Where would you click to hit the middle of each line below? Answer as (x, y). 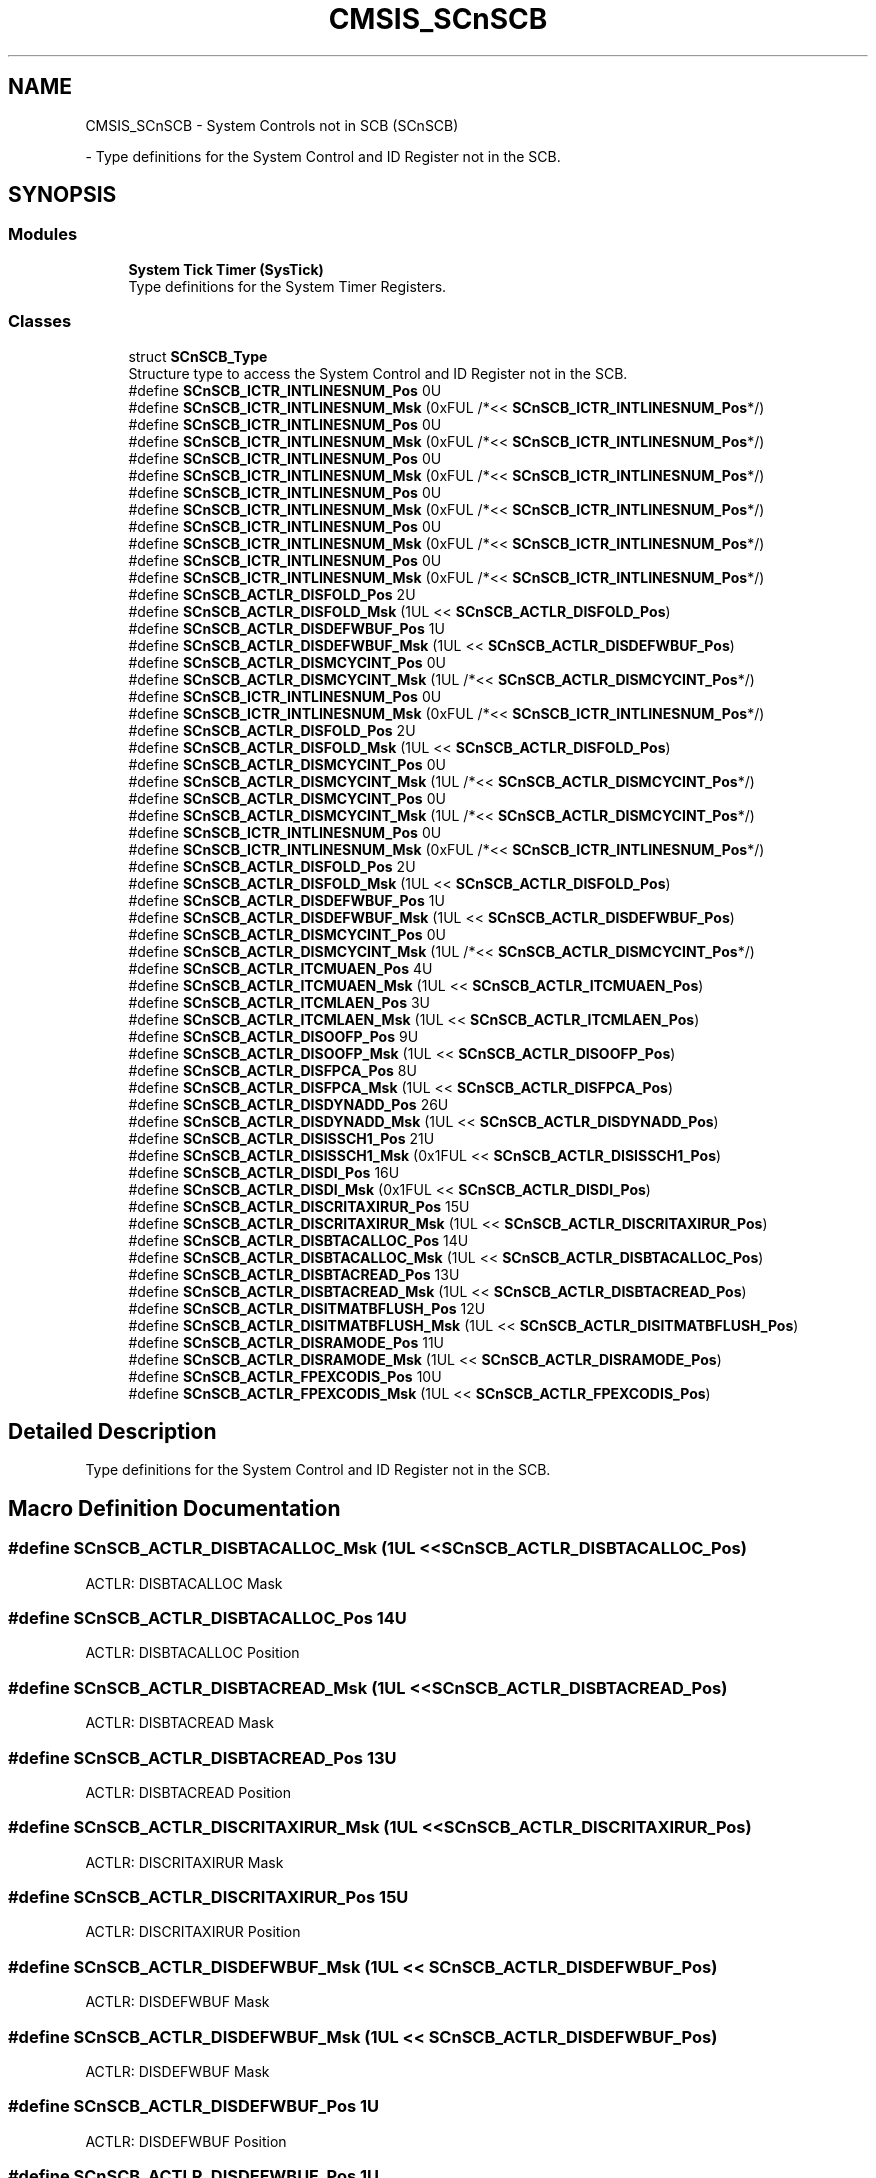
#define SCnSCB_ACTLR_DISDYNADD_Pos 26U (288, 1104)
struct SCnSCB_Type (198, 356)
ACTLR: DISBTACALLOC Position (192, 1653)
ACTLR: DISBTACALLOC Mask (184, 1583)
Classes (40, 321)
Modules (43, 234)
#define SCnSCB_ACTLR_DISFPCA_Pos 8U (272, 1070)
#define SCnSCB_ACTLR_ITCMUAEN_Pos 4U (280, 968)
